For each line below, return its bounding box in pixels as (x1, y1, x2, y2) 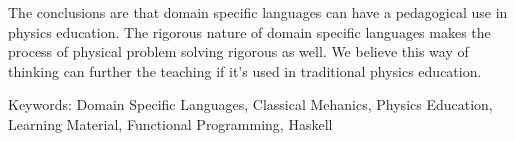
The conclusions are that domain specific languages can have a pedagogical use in (8, 2, 508, 22)
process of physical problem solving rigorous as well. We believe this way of (8, 41, 469, 62)
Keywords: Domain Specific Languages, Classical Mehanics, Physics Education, (8, 94, 493, 115)
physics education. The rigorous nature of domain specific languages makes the (8, 21, 491, 42)
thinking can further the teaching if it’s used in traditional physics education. (8, 60, 482, 81)
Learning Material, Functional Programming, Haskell (8, 113, 333, 134)
